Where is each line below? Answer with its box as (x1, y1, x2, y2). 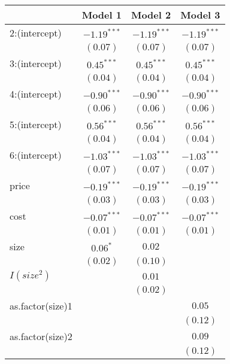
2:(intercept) (10, 26, 62, 40)
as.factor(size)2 (10, 329, 72, 343)
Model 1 (81, 8, 122, 22)
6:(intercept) (10, 148, 62, 162)
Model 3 (180, 8, 220, 22)
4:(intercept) (10, 87, 62, 101)
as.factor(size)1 (10, 299, 72, 313)
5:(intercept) (10, 117, 62, 131)
